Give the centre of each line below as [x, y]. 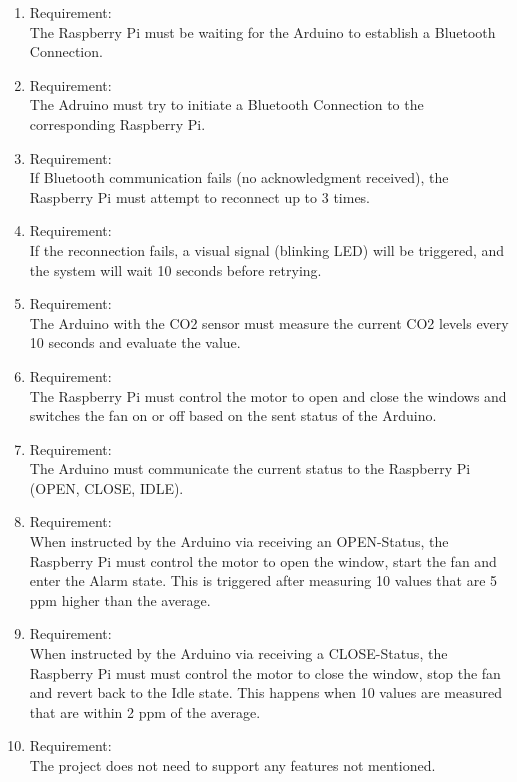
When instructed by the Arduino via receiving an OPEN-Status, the [239, 541]
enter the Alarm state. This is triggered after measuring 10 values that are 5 [263, 580]
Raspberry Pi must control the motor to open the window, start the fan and [263, 560]
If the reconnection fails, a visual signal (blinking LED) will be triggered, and [267, 249]
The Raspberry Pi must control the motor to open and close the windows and [268, 395]
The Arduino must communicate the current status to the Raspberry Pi [250, 468]
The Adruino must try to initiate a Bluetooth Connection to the [226, 104]
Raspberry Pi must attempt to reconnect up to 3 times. [200, 196]
